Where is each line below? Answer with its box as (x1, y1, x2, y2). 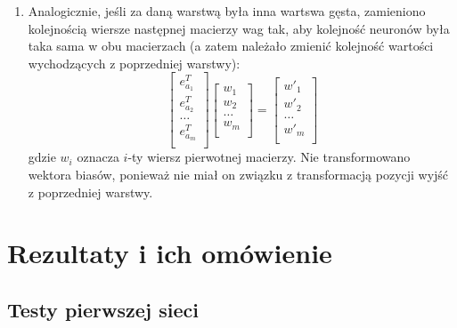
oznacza (77, 148, 119, 166)
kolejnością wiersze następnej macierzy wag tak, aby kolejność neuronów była (28, 19, 450, 37)
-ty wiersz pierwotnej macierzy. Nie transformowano (127, 148, 411, 166)
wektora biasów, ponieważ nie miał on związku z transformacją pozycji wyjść (28, 164, 449, 183)
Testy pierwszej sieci (7, 295, 199, 323)
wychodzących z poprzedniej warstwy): (28, 53, 241, 72)
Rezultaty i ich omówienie (7, 235, 332, 271)
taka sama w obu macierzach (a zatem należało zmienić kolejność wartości (28, 36, 434, 55)
